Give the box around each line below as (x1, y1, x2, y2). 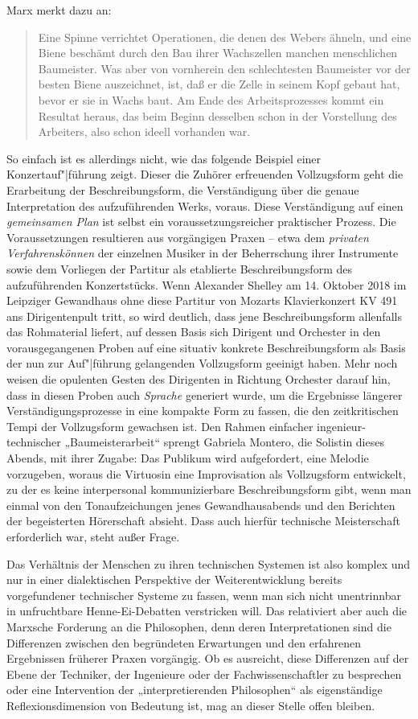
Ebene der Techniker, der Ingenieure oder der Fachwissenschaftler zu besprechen (6, 665, 402, 682)
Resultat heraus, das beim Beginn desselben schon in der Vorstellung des (38, 107, 397, 124)
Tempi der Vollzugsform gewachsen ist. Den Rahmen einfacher (6, 417, 313, 434)
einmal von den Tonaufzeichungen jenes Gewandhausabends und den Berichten (6, 496, 395, 513)
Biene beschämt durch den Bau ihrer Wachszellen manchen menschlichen (38, 44, 398, 61)
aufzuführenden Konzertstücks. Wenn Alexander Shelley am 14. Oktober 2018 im (6, 276, 407, 293)
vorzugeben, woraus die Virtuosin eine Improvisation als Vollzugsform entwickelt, (6, 465, 406, 482)
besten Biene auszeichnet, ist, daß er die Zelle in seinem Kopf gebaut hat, (38, 76, 400, 92)
